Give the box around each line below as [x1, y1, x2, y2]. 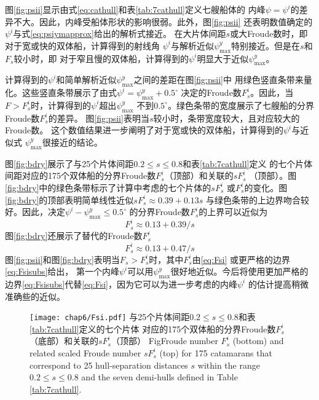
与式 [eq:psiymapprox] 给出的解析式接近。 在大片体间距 [13, 27, 226, 40]
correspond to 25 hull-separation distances [30, 358, 188, 371]
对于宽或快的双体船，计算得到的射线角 [5, 39, 160, 52]
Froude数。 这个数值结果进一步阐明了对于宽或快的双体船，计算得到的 [5, 124, 283, 136]
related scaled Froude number [30, 346, 141, 359]
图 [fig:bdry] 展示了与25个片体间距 [5, 157, 134, 170]
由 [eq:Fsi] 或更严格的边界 [192, 253, 291, 265]
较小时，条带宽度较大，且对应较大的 [153, 111, 300, 124]
